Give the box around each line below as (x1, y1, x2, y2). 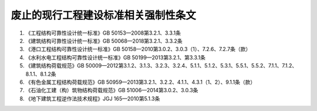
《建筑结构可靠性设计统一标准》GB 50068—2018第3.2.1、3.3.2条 (25, 37, 183, 44)
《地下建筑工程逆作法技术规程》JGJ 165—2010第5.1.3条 (25, 95, 160, 102)
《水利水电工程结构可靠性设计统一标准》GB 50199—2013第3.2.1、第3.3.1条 (25, 53, 205, 61)
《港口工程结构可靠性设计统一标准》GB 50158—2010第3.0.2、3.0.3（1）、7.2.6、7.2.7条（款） (25, 46, 251, 53)
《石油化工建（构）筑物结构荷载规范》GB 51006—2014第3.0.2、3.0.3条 (25, 87, 198, 94)
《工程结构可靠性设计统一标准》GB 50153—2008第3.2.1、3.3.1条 (25, 29, 181, 36)
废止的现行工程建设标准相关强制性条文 (11, 9, 197, 22)
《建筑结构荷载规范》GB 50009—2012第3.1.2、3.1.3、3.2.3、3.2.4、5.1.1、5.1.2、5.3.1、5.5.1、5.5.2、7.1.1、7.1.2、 (25, 62, 298, 69)
